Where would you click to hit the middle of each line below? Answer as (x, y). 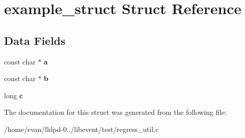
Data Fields (35, 40)
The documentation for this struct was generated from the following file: (115, 112)
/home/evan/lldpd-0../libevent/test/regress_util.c (81, 129)
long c (14, 95)
